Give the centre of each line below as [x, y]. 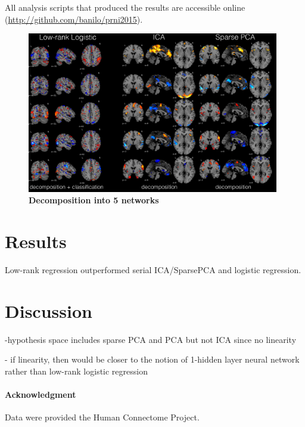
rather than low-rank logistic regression [76, 371]
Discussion [49, 310]
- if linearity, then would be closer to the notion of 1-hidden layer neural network [152, 359]
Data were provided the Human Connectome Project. [102, 417]
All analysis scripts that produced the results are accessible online [125, 7]
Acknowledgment [41, 394]
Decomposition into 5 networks [94, 200]
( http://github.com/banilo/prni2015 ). [74, 19]
